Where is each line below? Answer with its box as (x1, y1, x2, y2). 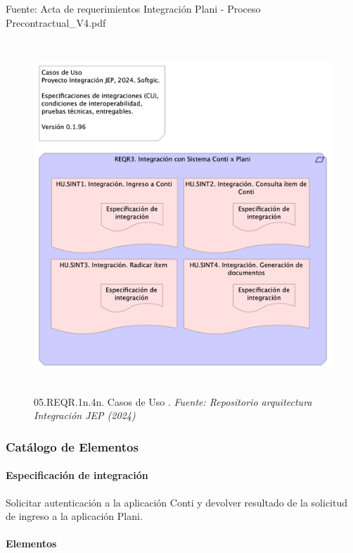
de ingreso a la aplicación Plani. (6, 509, 143, 523)
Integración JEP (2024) (34, 408, 136, 423)
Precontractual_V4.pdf (6, 15, 106, 30)
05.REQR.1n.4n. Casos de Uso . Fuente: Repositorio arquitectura (34, 394, 312, 409)
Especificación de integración (6, 468, 148, 483)
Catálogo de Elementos (6, 437, 139, 455)
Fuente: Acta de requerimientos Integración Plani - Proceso (6, 1, 261, 15)
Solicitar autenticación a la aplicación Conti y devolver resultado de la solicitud (6, 495, 348, 509)
